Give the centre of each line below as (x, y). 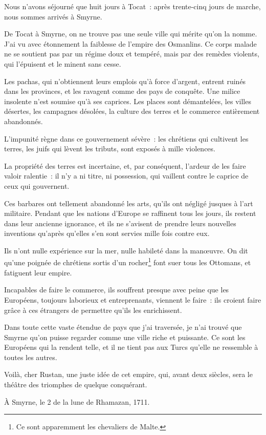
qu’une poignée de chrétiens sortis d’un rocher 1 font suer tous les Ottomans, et (128, 262)
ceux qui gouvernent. (37, 185)
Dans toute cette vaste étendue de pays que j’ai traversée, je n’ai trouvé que (123, 327)
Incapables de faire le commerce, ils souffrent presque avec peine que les (117, 290)
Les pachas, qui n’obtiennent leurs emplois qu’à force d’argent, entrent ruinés (125, 81)
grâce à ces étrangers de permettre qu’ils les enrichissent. (93, 310)
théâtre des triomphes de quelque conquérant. (76, 384)
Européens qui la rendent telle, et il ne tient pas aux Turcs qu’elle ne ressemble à (131, 347)
